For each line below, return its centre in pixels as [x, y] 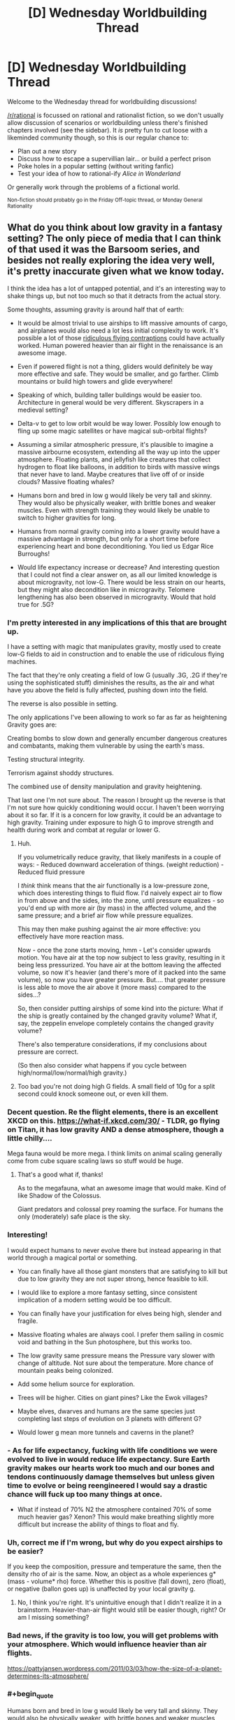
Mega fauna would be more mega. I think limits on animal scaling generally [115, 1154]
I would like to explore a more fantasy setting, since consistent [107, 1292]
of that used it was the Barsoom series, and [104, 249]
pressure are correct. [48, 1052]
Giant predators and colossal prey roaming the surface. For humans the [120, 1209]
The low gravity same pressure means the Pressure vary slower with [116, 1355]
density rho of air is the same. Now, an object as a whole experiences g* [112, 1574]
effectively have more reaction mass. [71, 936]
